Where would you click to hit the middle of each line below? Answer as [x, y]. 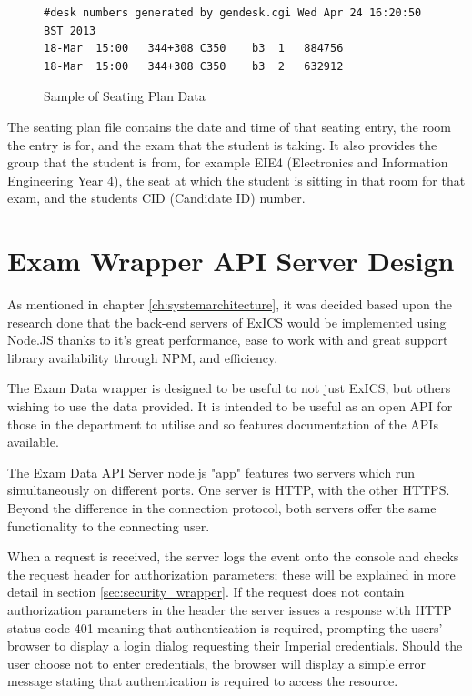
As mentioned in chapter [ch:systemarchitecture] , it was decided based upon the [230, 304]
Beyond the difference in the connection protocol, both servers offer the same [222, 508]
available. [33, 442]
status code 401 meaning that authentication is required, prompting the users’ [225, 627]
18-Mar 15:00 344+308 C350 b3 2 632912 [194, 66]
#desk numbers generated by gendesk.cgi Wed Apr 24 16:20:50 [233, 13]
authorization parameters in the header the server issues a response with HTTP [230, 609]
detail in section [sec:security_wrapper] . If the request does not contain [206, 592]
